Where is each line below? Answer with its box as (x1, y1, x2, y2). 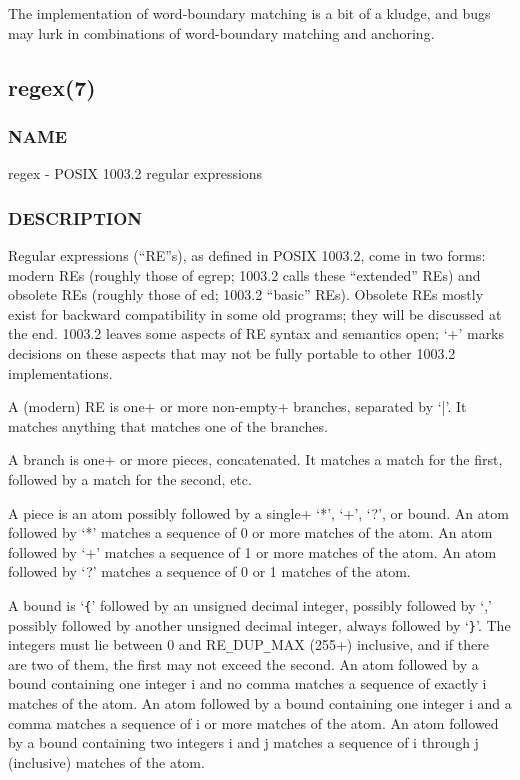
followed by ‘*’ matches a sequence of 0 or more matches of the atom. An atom (8, 522, 493, 543)
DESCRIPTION (8, 205, 143, 230)
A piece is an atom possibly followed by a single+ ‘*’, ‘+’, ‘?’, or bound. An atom (8, 502, 509, 523)
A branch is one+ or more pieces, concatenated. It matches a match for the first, (8, 449, 503, 470)
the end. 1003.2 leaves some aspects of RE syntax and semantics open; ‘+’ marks (8, 323, 505, 344)
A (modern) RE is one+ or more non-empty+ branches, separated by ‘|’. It (8, 396, 467, 417)
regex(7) (8, 71, 96, 102)
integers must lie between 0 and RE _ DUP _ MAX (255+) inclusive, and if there (8, 634, 489, 655)
